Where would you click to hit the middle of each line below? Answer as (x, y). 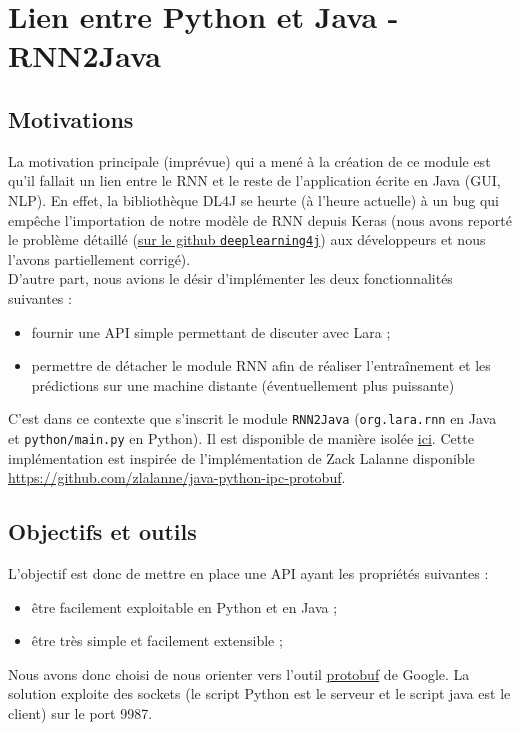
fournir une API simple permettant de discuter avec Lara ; (211, 331)
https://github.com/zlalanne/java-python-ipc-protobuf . (177, 477)
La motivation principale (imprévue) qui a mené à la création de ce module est (249, 160)
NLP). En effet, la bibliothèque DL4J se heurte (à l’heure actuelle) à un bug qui (253, 199)
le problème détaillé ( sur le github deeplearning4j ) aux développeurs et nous (247, 239)
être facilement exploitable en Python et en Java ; (184, 606)
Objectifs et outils (102, 531)
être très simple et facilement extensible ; (157, 640)
